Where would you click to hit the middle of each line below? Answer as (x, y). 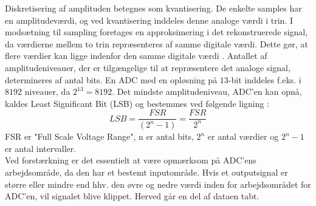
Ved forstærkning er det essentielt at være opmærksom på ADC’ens (131, 160)
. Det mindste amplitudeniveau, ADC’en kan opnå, (207, 91)
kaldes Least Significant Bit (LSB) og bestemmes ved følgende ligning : (137, 103)
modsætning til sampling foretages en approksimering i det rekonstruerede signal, (156, 32)
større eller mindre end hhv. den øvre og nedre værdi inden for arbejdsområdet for (158, 184)
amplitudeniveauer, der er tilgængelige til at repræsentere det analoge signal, (148, 67)
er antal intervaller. (41, 148)
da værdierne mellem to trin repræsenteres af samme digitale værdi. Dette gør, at (156, 43)
